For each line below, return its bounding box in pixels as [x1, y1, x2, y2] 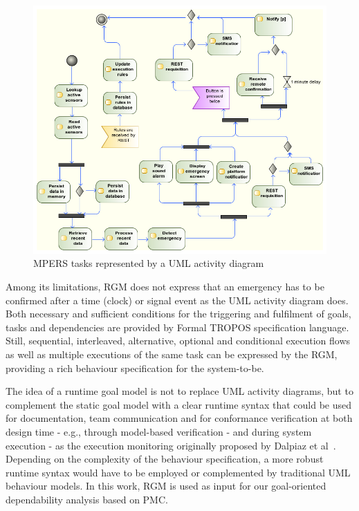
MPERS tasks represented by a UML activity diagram [33, 256, 264, 270]
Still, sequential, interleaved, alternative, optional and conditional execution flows [6, 333, 351, 348]
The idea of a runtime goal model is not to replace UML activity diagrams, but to [6, 384, 353, 398]
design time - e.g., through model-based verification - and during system [6, 425, 312, 439]
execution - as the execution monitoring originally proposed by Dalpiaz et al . [6, 438, 336, 452]
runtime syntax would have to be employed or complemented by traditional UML [6, 465, 351, 479]
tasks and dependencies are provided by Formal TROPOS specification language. [6, 319, 349, 334]
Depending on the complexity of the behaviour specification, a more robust [6, 452, 324, 466]
